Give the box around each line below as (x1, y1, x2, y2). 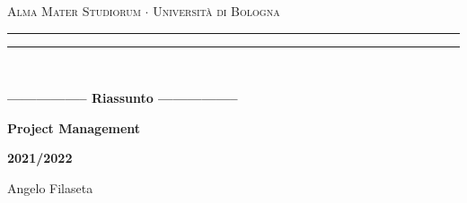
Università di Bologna (153, 2, 280, 20)
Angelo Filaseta (7, 178, 93, 197)
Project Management (7, 118, 141, 137)
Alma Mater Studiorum (7, 2, 141, 20)
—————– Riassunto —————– (7, 89, 238, 107)
